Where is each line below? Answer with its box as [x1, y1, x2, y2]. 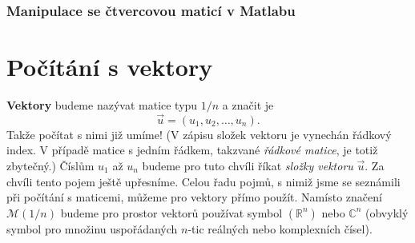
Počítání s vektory [6, 50, 213, 83]
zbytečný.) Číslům [6, 157, 95, 173]
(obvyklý [365, 204, 409, 221]
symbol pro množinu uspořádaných [6, 220, 178, 237]
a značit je [222, 96, 274, 113]
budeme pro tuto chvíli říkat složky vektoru [142, 157, 353, 173]
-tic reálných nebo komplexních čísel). [187, 220, 373, 237]
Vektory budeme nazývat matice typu [6, 96, 198, 113]
